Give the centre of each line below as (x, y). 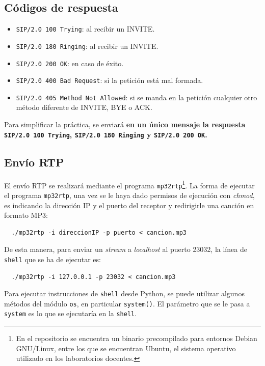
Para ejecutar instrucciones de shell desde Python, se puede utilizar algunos (124, 293)
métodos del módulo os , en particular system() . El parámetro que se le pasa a (127, 303)
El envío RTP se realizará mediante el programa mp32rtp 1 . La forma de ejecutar (129, 184)
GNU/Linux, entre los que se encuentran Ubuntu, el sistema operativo (126, 348)
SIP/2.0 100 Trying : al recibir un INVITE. (85, 29)
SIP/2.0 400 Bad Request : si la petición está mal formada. (110, 80)
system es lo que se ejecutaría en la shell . (71, 313)
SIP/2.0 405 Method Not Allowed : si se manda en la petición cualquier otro (137, 97)
